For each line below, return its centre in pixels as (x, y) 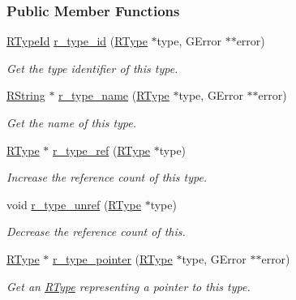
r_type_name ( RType (114, 95)
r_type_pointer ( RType (113, 258)
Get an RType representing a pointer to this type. (129, 286)
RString (26, 95)
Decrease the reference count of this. (96, 231)
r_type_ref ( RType (102, 150)
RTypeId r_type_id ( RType (77, 41)
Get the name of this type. (72, 122)
